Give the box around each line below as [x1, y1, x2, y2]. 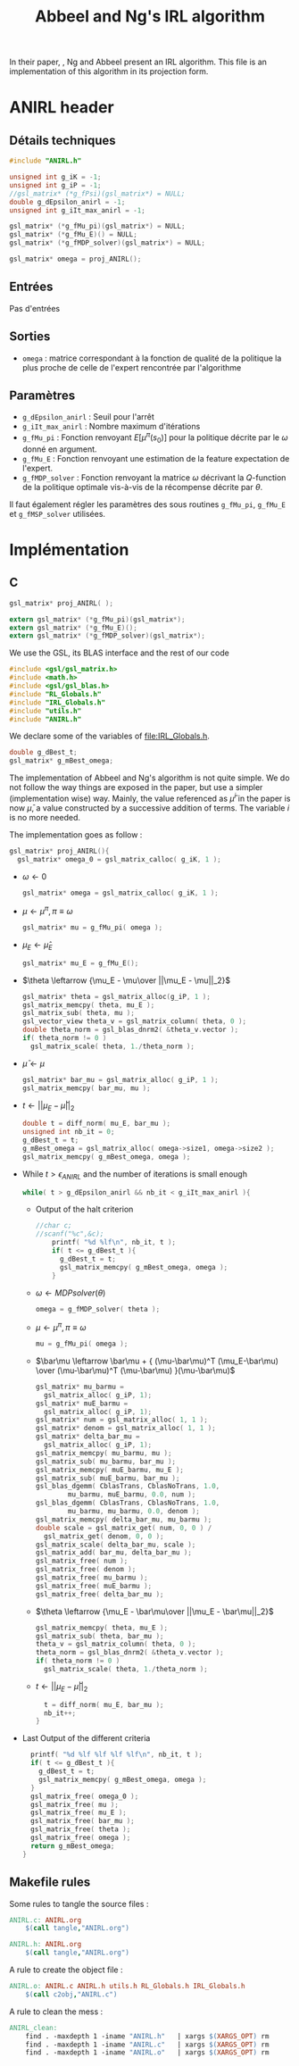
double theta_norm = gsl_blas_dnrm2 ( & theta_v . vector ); [21, 1025, 239, 1035]
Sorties [9, 329, 51, 345]
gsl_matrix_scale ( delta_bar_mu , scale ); [35, 1540, 196, 1549]
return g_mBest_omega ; [30, 1841, 115, 1850]
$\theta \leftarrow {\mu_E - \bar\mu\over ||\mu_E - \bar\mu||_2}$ [35, 1605, 274, 1617]
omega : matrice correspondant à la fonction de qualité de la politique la [21, 353, 282, 363]
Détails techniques [9, 132, 116, 148]
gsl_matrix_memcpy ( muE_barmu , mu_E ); [35, 1465, 185, 1474]
